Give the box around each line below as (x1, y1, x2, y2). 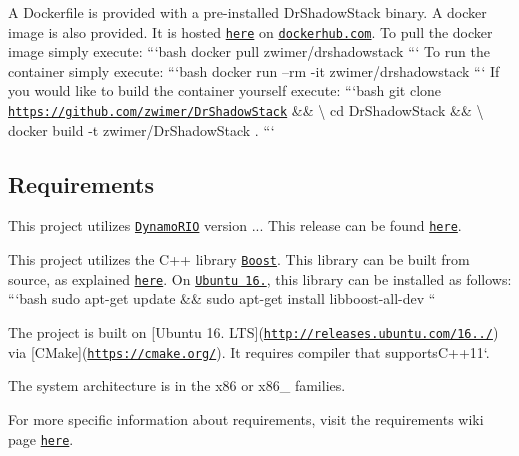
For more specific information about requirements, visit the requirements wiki (8, 408, 484, 429)
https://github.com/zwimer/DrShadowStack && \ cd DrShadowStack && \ (8, 100, 484, 121)
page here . (8, 428, 74, 449)
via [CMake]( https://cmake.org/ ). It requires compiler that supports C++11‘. (8, 341, 490, 362)
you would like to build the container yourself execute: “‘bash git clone (8, 80, 442, 101)
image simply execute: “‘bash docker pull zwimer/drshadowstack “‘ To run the (8, 41, 490, 62)
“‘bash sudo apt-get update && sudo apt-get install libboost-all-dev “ (8, 288, 436, 309)
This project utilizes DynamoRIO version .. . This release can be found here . (8, 215, 462, 236)
